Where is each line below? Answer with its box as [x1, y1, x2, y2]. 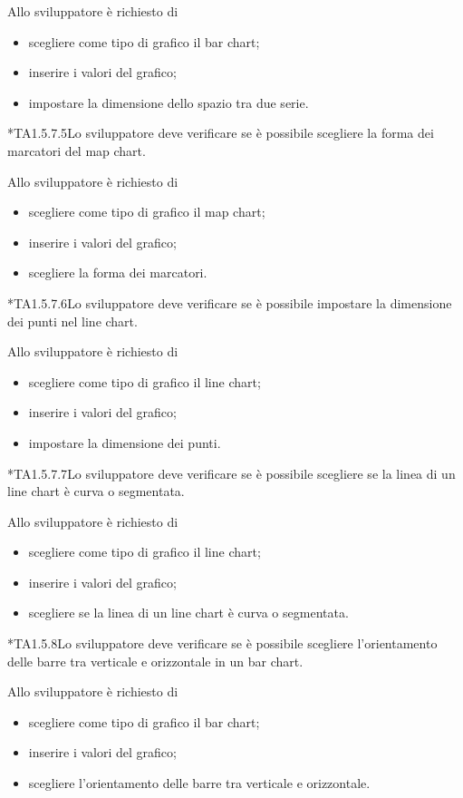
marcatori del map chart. [7, 141, 146, 160]
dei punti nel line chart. [7, 311, 138, 330]
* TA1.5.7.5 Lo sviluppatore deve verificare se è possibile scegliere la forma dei [7, 123, 434, 142]
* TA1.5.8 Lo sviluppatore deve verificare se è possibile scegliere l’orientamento [7, 634, 438, 653]
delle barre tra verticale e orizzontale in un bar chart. [7, 651, 304, 670]
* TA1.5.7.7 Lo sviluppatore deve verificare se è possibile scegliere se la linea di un [7, 463, 456, 482]
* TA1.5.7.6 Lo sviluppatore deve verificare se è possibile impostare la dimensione [7, 293, 452, 312]
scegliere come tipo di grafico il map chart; [28, 202, 265, 221]
